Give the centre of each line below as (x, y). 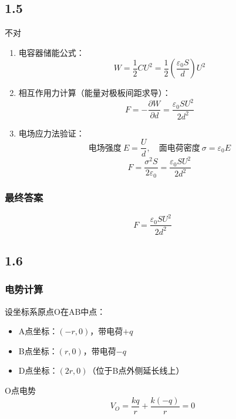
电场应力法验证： (51, 133)
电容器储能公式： (51, 52)
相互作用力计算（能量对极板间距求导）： (95, 93)
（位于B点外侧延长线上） (136, 370)
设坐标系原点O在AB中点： (55, 311)
